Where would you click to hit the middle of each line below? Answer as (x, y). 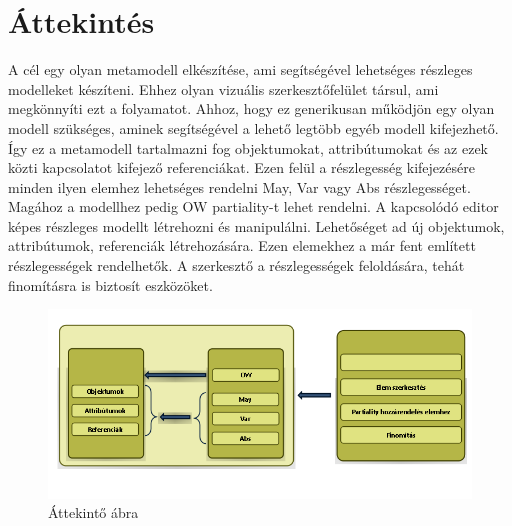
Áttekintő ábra (93, 512)
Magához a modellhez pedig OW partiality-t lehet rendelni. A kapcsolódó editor (253, 206)
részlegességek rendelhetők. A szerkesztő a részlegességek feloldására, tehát (236, 265)
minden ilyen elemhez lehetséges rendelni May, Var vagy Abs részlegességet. (239, 186)
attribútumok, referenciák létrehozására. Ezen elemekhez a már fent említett (242, 245)
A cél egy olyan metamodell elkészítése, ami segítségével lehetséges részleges (240, 69)
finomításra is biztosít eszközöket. (110, 284)
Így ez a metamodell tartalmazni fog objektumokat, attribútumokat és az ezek (248, 147)
